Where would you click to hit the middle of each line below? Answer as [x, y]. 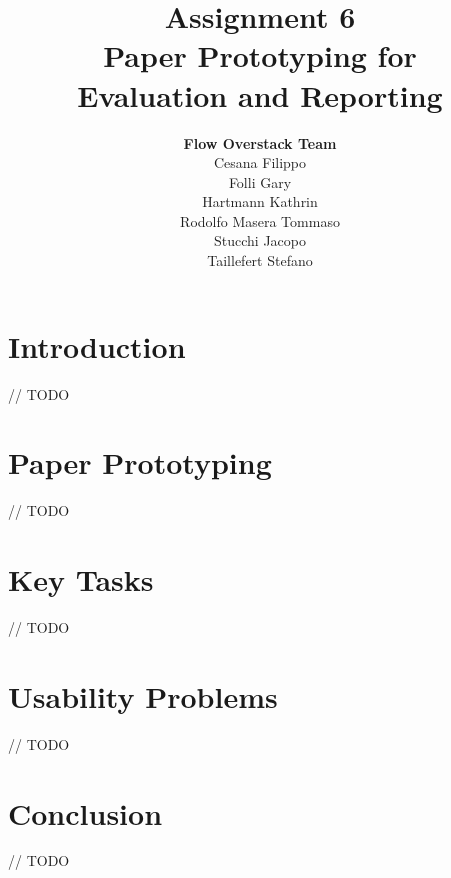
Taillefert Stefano [260, 260]
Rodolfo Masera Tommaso [260, 220]
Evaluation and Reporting [260, 94]
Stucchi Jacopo [260, 240]
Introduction [97, 345]
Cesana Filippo [260, 162]
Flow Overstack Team [260, 142]
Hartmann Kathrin [260, 201]
